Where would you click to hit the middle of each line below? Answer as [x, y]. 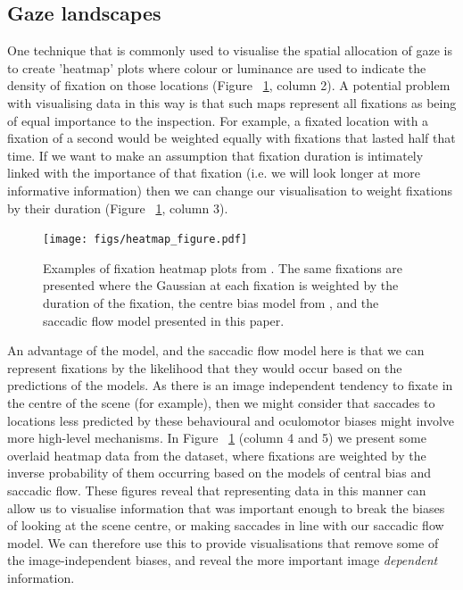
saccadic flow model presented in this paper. [164, 320]
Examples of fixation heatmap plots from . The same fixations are [223, 267]
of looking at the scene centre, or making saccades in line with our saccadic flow [226, 525]
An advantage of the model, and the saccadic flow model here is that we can [216, 350]
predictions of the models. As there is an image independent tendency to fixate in [230, 385]
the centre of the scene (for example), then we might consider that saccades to [221, 402]
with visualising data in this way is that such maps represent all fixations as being [232, 102]
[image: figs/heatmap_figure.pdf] [145, 240]
